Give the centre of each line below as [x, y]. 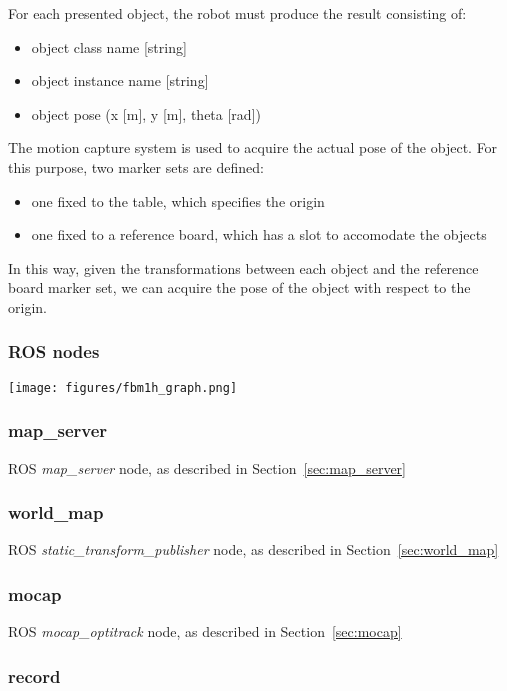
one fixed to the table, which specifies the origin [178, 200]
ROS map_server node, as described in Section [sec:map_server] [207, 467]
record [34, 675]
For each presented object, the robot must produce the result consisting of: [237, 13]
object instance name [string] [120, 80]
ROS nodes [54, 351]
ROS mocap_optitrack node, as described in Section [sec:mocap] [205, 631]
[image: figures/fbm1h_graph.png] [123, 387]
